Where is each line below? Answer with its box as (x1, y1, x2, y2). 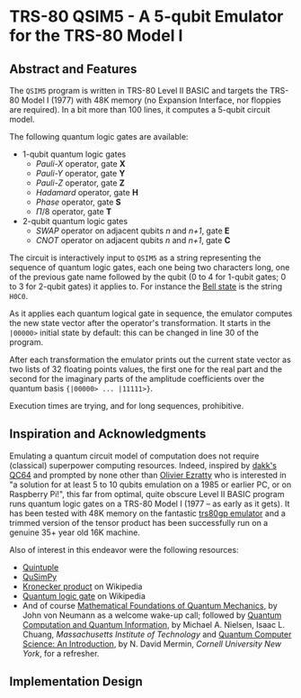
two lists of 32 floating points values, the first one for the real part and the (9, 364, 283, 375)
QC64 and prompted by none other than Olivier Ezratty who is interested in (9, 469, 287, 480)
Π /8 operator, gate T (35, 206, 112, 217)
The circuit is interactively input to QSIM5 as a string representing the (9, 252, 261, 263)
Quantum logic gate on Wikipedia (22, 590, 146, 601)
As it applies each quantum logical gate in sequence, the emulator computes (9, 308, 293, 319)
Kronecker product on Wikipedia (22, 581, 143, 592)
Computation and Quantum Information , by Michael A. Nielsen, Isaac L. (22, 619, 286, 630)
